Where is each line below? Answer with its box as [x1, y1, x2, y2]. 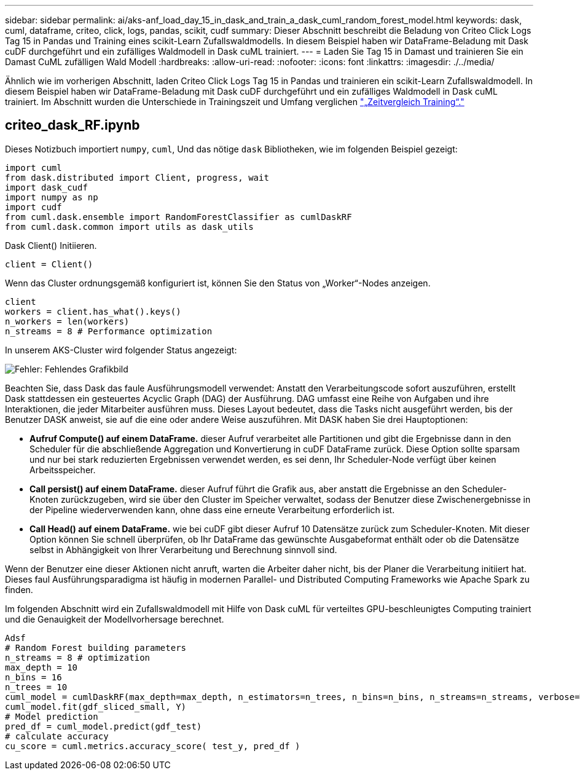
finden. [5, 584, 33, 595]
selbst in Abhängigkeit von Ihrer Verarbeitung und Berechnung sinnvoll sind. [29, 544, 337, 555]
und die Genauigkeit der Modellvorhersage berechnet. [5, 613, 224, 624]
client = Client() [5, 259, 93, 269]
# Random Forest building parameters [5, 642, 187, 653]
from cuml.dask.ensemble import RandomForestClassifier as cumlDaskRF [5, 211, 352, 222]
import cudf [5, 202, 62, 212]
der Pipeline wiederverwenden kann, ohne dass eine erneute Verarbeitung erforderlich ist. [29, 504, 395, 515]
